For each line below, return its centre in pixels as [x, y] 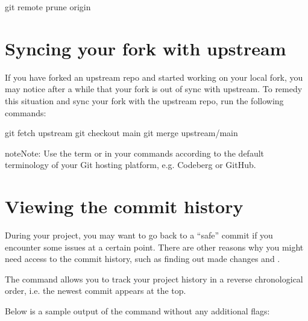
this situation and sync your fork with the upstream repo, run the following [144, 100]
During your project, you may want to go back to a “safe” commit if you [139, 235]
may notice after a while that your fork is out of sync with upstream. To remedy [154, 89]
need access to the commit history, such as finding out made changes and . [143, 259]
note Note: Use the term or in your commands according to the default [135, 153]
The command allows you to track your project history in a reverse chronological [154, 279]
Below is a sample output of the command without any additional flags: [137, 310]
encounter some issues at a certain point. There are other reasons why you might [154, 247]
